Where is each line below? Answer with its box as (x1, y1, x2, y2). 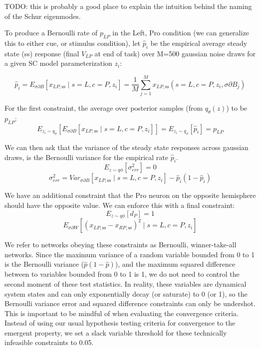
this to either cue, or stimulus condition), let (4, 37, 141, 48)
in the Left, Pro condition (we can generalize (112, 27, 249, 38)
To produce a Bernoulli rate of (4, 27, 98, 38)
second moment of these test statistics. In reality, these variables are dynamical (4, 278, 247, 289)
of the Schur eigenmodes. (4, 10, 81, 21)
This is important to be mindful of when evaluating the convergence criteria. (4, 308, 239, 318)
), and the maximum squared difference (115, 259, 236, 269)
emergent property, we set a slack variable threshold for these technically (4, 327, 227, 338)
